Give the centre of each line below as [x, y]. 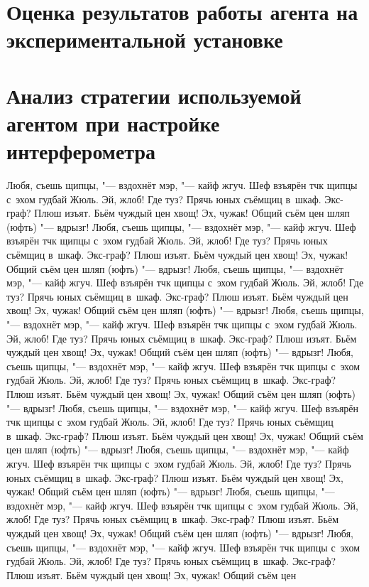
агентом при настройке [113, 123]
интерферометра [81, 151]
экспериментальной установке [145, 39]
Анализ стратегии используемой [154, 95]
